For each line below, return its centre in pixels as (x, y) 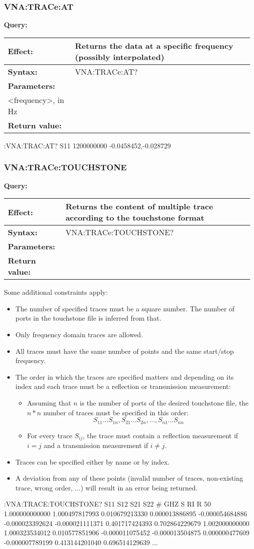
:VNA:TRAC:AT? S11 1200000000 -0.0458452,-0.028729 (87, 145)
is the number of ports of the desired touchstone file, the (164, 402)
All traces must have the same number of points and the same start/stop (125, 351)
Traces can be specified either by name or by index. (93, 461)
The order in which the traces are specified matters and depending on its (125, 376)
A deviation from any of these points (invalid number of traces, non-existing (129, 478)
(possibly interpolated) (120, 57)
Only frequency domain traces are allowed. (79, 334)
